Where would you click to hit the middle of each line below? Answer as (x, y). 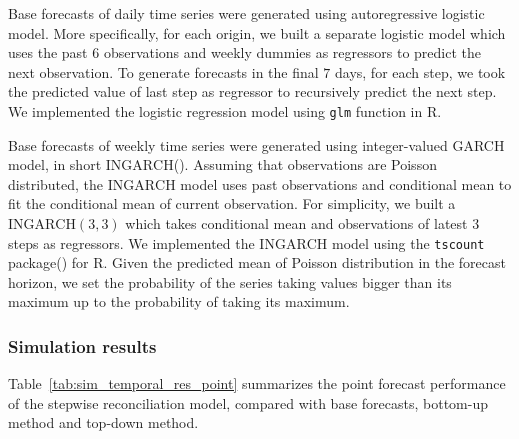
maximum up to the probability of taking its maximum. (179, 301)
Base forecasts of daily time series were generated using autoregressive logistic (246, 13)
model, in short (55, 164)
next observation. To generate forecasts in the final (163, 71)
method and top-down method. (103, 422)
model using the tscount (408, 242)
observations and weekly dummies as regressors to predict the (292, 52)
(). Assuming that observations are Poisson (305, 164)
